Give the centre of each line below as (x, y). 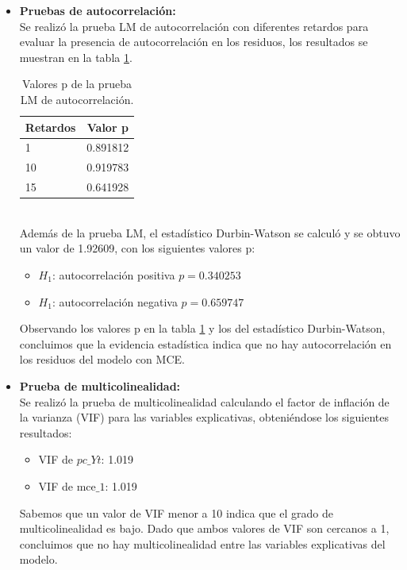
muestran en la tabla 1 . (76, 57)
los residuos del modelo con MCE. (102, 359)
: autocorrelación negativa (115, 301)
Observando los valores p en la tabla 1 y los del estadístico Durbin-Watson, (202, 328)
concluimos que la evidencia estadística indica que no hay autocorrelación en (205, 343)
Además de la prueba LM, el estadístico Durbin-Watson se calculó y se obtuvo (210, 232)
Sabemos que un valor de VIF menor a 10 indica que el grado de (176, 512)
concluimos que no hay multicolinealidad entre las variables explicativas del (202, 543)
